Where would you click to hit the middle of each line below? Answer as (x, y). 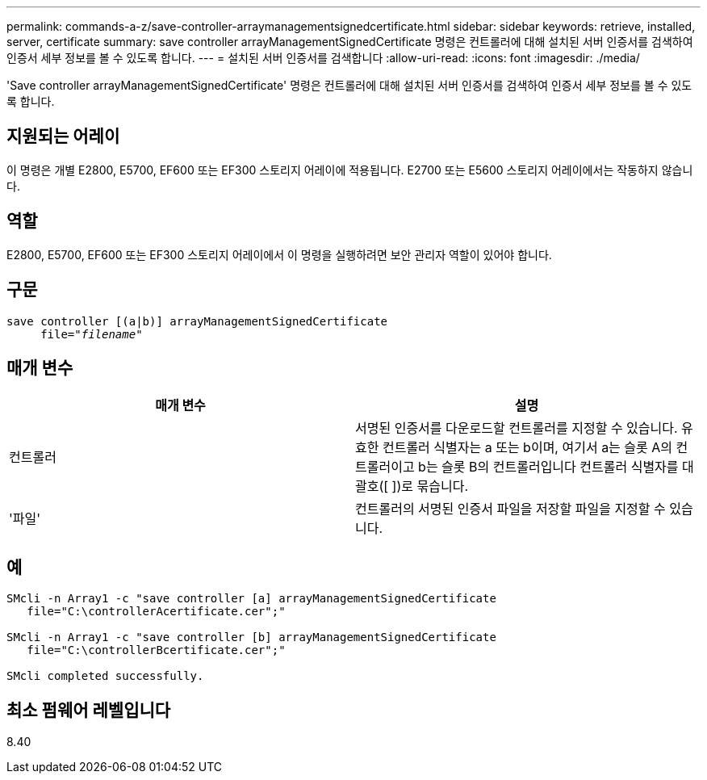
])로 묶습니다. (430, 486)
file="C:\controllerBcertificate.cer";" (156, 650)
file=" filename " (92, 334)
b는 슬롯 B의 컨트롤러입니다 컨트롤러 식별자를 (548, 467)
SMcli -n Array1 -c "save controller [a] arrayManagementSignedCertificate (251, 599)
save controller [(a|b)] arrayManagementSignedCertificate (197, 321)
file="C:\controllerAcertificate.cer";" (156, 612)
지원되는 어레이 (63, 136)
